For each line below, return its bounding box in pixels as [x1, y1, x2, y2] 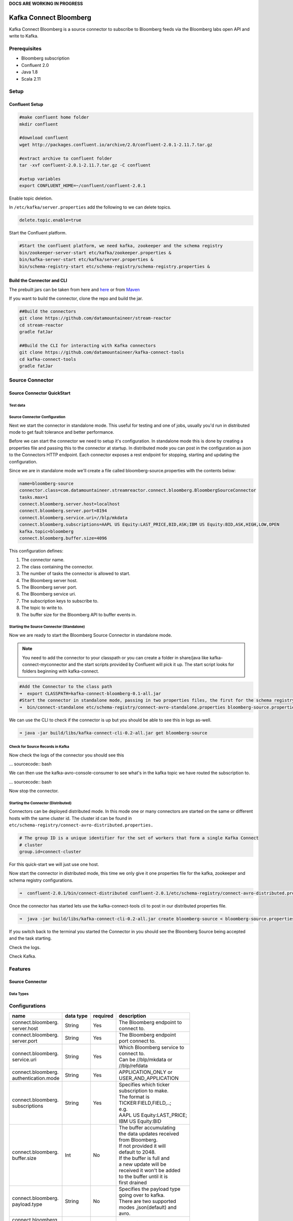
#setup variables [19, 176, 61, 182]
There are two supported [119, 1198, 176, 1204]
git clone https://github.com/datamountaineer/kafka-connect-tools [19, 350, 185, 355]
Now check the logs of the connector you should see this [9, 752, 125, 758]
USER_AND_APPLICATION [119, 1074, 179, 1081]
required [93, 1012, 114, 1019]
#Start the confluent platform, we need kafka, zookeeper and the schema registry [19, 243, 223, 249]
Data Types [9, 991, 29, 996]
